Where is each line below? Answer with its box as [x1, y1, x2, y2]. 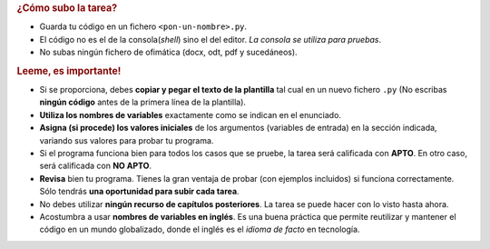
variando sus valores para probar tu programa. [39, 134, 214, 145]
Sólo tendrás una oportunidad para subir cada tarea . [39, 186, 240, 197]
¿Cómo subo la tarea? [16, 2, 118, 14]
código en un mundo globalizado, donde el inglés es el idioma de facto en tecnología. [39, 224, 360, 235]
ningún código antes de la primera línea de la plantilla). [39, 96, 247, 108]
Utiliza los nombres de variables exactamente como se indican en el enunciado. [39, 109, 342, 120]
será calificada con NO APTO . [39, 160, 152, 172]
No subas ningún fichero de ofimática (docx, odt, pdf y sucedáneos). [39, 46, 299, 58]
